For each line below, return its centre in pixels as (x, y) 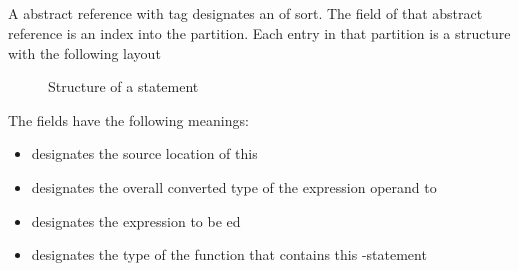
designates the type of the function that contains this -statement (229, 254)
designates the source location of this (144, 153)
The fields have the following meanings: (128, 119)
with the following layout (84, 52)
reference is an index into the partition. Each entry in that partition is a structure (259, 32)
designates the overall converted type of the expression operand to (234, 186)
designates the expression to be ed (136, 220)
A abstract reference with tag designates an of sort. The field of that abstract (245, 13)
